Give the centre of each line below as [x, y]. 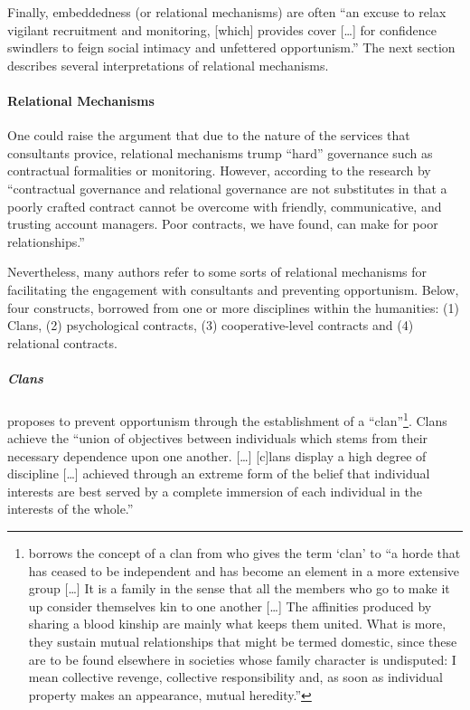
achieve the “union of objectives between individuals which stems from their [218, 438]
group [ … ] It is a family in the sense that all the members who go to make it [239, 588]
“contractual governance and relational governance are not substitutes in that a [227, 188]
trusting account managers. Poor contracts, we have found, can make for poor [223, 224]
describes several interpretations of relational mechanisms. [168, 65]
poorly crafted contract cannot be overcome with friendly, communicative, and [225, 206]
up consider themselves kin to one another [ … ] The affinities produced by [230, 606]
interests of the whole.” [70, 509]
